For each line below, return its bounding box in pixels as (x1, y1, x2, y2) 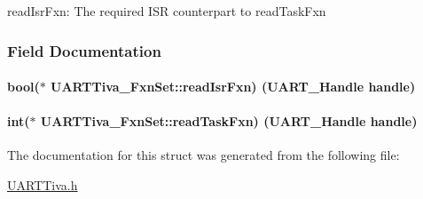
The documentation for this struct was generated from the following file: (7, 146, 400, 164)
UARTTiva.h (7, 176, 78, 195)
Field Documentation (7, 39, 161, 61)
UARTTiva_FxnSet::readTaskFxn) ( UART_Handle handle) (40, 112, 418, 131)
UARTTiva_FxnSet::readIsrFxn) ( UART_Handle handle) (51, 77, 416, 96)
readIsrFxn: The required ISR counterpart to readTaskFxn (7, 2, 326, 20)
